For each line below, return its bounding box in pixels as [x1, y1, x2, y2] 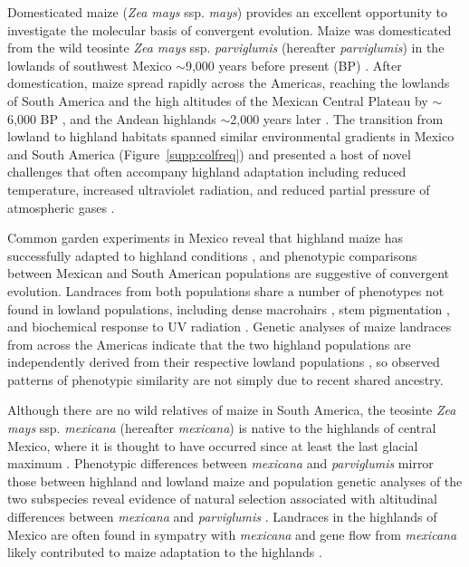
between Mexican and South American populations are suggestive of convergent [7, 264, 450, 283]
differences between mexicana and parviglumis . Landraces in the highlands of [7, 507, 437, 526]
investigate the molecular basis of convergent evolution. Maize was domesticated [7, 20, 452, 39]
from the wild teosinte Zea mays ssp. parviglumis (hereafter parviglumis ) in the [7, 38, 445, 57]
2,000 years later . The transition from [230, 109, 444, 128]
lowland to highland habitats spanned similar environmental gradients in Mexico [7, 127, 455, 146]
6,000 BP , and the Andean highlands [7, 109, 216, 128]
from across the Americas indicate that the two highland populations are [7, 334, 411, 353]
